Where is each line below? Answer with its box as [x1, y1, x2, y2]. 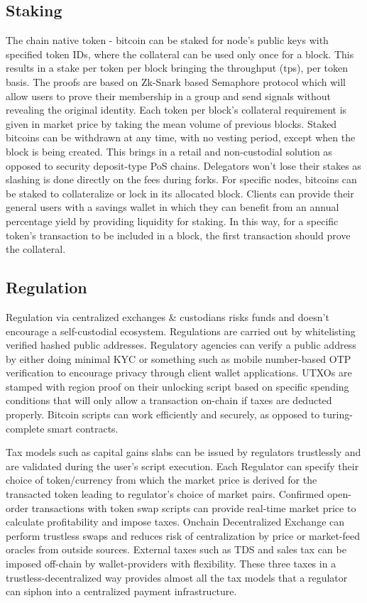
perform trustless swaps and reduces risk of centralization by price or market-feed [6, 528, 361, 543]
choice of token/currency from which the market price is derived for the [6, 472, 317, 487]
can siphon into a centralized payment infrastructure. [6, 584, 237, 599]
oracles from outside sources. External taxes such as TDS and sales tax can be [6, 542, 346, 557]
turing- [322, 407, 353, 422]
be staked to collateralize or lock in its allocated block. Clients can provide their [6, 185, 354, 200]
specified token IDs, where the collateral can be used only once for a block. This [6, 46, 354, 61]
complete [6, 420, 45, 435]
